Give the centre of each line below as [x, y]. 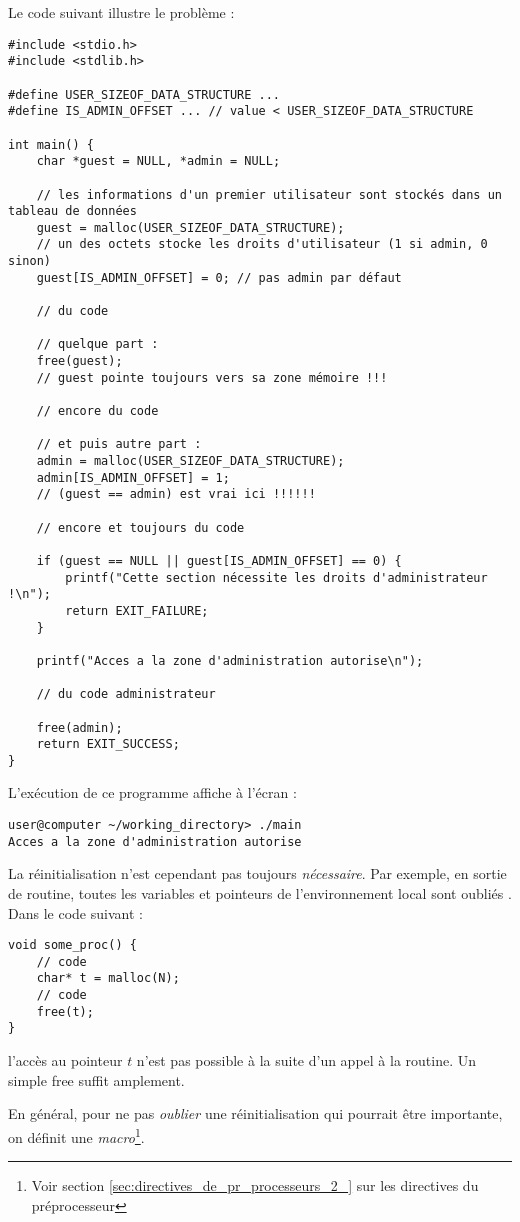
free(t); [65, 1011]
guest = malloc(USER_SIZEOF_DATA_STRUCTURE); [190, 227]
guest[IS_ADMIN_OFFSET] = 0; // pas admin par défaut [219, 277]
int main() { [51, 144]
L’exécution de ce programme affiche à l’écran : [152, 792]
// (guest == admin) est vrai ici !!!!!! [176, 494]
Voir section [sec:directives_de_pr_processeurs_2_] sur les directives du [255, 1185]
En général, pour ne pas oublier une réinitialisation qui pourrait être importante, [255, 1113]
